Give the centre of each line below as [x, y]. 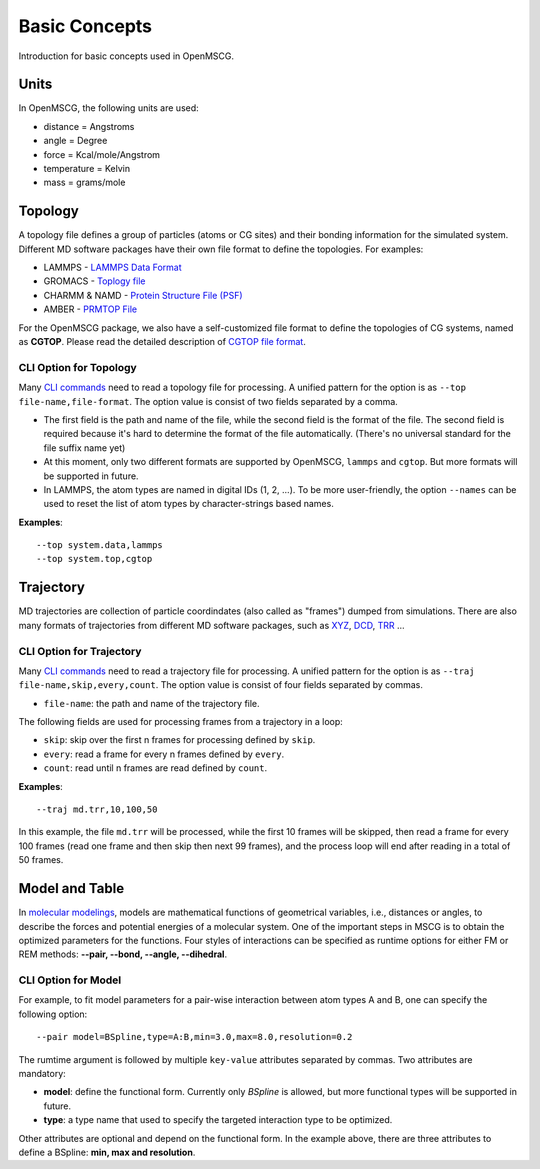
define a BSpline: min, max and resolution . [107, 1152]
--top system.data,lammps [100, 545]
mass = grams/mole [84, 182]
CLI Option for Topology [77, 367]
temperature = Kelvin [86, 169]
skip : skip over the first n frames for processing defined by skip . [179, 740]
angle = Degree [75, 141]
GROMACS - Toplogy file [94, 281]
